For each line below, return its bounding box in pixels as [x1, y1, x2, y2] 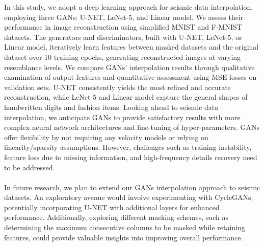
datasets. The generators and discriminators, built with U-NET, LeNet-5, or [4, 31, 242, 42]
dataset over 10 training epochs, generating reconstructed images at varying [4, 51, 241, 62]
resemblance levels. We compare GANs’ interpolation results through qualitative [4, 61, 255, 72]
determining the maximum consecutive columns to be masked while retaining [4, 222, 245, 233]
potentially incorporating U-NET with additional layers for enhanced [4, 202, 220, 212]
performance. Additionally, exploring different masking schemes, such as [4, 212, 228, 222]
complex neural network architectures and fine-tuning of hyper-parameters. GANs [4, 122, 260, 132]
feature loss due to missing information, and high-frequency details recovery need [4, 151, 257, 162]
